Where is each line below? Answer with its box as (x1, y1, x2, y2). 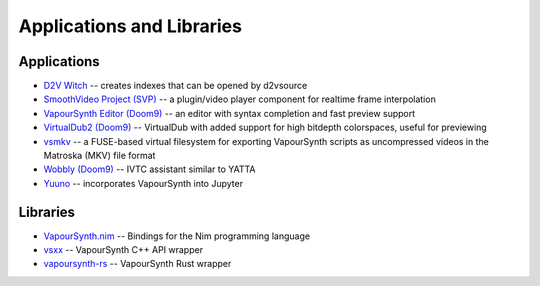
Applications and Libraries (18, 15, 242, 37)
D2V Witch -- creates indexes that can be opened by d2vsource (43, 80, 308, 92)
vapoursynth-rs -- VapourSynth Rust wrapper (43, 258, 232, 270)
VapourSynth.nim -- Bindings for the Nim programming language (43, 230, 310, 242)
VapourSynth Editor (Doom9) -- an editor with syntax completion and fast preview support (43, 107, 416, 119)
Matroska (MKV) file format (43, 150, 156, 162)
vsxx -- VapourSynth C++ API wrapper (43, 244, 204, 256)
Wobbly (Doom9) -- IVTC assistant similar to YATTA (43, 163, 256, 175)
